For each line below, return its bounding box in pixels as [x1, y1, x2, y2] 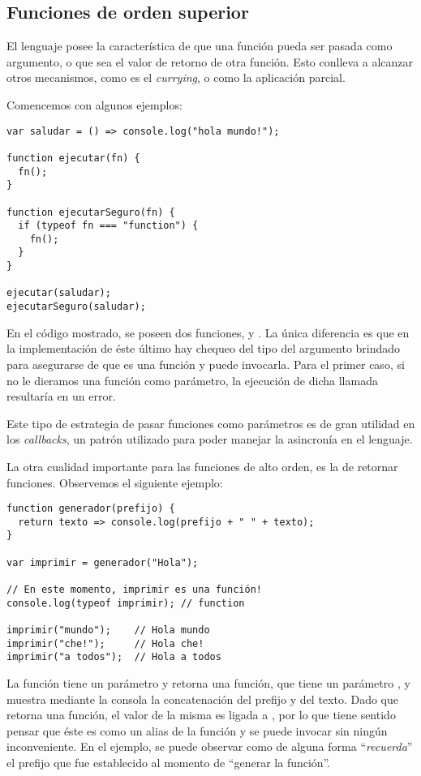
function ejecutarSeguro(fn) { [6, 206, 175, 218]
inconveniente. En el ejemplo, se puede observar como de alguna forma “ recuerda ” [6, 738, 413, 755]
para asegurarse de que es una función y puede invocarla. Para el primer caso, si [6, 355, 405, 372]
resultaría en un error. [6, 388, 116, 405]
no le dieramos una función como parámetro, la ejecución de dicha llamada [6, 371, 378, 388]
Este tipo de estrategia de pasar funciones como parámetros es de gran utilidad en [6, 414, 415, 431]
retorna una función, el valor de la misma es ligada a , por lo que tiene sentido [6, 706, 396, 723]
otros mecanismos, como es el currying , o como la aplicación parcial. [6, 69, 346, 86]
